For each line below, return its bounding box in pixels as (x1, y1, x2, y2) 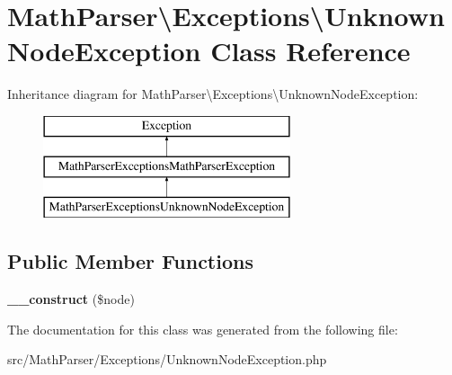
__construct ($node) (7, 290, 135, 308)
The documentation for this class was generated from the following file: (7, 319, 398, 338)
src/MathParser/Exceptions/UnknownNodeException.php (7, 350, 327, 369)
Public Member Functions (7, 247, 253, 275)
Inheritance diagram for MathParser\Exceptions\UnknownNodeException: (7, 85, 419, 103)
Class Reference (210, 32, 411, 69)
